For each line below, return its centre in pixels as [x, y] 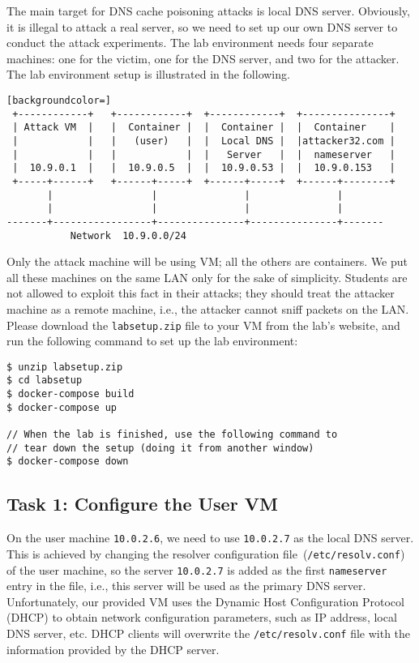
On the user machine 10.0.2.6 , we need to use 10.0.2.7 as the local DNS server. [210, 538]
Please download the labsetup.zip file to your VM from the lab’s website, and [203, 325]
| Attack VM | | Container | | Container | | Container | [204, 128]
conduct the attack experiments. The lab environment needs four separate [190, 43]
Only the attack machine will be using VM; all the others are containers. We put [207, 261]
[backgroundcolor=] [59, 100]
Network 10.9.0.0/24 [128, 235]
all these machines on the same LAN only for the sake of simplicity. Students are [207, 277]
